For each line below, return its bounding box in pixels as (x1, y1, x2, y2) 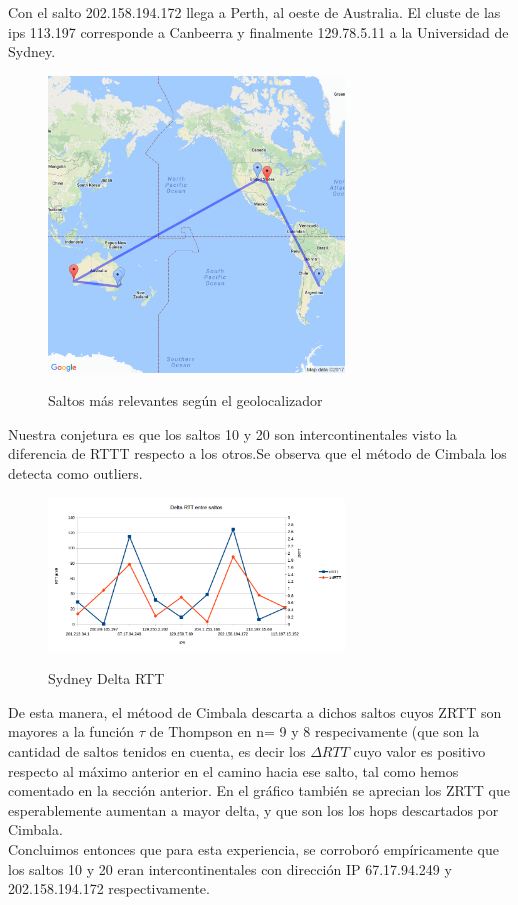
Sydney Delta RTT (48, 668, 165, 689)
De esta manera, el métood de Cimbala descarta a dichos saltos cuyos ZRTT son (8, 701, 502, 722)
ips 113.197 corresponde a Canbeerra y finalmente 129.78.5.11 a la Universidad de (8, 21, 509, 42)
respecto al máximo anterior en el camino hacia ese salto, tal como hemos (8, 760, 459, 781)
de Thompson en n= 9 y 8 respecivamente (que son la (149, 721, 480, 742)
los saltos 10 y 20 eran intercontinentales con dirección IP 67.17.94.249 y (8, 858, 452, 879)
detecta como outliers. (8, 462, 143, 483)
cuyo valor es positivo (353, 741, 486, 762)
